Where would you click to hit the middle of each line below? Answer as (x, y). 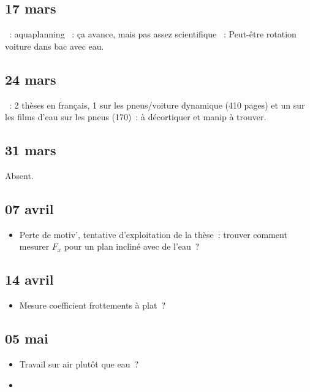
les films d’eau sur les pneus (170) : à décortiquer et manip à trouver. (136, 117)
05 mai (27, 338)
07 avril (29, 208)
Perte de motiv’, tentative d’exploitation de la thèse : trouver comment (153, 234)
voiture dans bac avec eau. (55, 46)
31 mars (31, 150)
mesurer (34, 246)
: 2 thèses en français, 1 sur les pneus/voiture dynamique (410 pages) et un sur (157, 105)
